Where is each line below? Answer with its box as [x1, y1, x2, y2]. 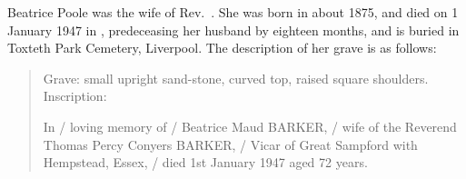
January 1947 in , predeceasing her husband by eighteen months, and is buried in [7, 20, 460, 39]
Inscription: [43, 86, 107, 105]
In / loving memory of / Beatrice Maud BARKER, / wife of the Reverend [43, 116, 457, 135]
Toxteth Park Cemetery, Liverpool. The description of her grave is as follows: [7, 38, 437, 57]
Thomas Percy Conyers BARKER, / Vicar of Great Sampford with [43, 134, 418, 154]
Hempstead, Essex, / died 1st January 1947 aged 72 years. [43, 153, 368, 172]
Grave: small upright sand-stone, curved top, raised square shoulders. [43, 68, 429, 87]
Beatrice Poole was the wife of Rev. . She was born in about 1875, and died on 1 [7, 3, 459, 21]
